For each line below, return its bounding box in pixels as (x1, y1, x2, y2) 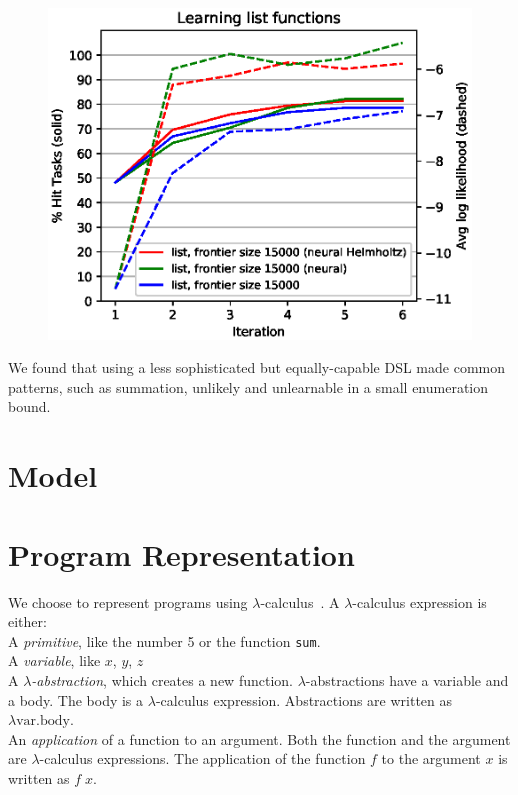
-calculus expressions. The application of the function (39, 748, 366, 769)
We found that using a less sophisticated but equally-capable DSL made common (8, 357, 505, 378)
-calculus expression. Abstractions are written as (155, 689, 453, 710)
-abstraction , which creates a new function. (31, 669, 293, 690)
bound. (8, 396, 51, 417)
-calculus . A (260, 591, 340, 612)
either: (8, 611, 47, 632)
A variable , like (8, 650, 101, 671)
